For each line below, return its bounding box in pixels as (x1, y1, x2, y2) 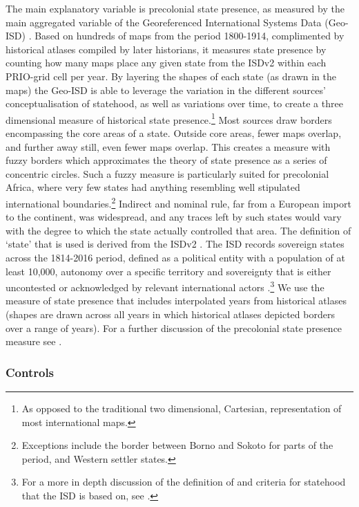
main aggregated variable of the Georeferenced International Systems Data (6, 15, 322, 29)
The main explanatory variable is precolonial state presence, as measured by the (6, 1, 345, 15)
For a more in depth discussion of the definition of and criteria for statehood (21, 474, 346, 489)
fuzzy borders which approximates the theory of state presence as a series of (6, 153, 327, 167)
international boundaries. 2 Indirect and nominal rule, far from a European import (6, 194, 351, 210)
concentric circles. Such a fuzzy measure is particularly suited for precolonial (6, 166, 329, 181)
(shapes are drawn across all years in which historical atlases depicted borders (6, 307, 335, 322)
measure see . (6, 334, 62, 349)
